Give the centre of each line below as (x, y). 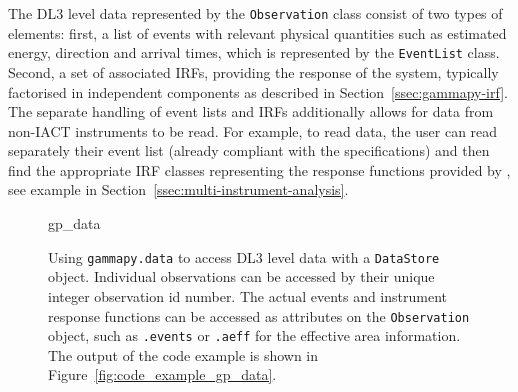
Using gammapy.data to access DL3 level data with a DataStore (244, 256)
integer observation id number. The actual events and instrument (247, 295)
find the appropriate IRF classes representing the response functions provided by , (259, 169)
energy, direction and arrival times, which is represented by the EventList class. (254, 52)
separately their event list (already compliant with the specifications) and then (249, 150)
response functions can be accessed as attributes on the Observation (259, 315)
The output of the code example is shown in (183, 354)
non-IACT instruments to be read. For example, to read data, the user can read (253, 130)
